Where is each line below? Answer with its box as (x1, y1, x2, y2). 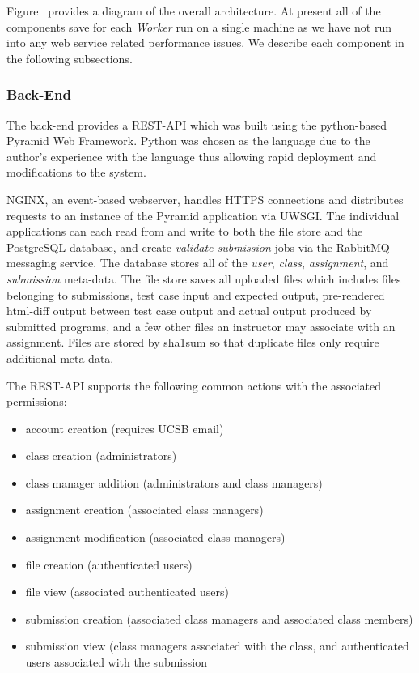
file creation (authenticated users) (25, 556, 193, 573)
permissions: (6, 393, 67, 410)
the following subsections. (6, 49, 133, 66)
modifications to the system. (6, 164, 146, 181)
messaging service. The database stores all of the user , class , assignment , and (6, 254, 389, 271)
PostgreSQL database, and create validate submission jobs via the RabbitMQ (6, 238, 390, 255)
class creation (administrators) (25, 447, 177, 464)
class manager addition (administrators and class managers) (25, 474, 323, 491)
